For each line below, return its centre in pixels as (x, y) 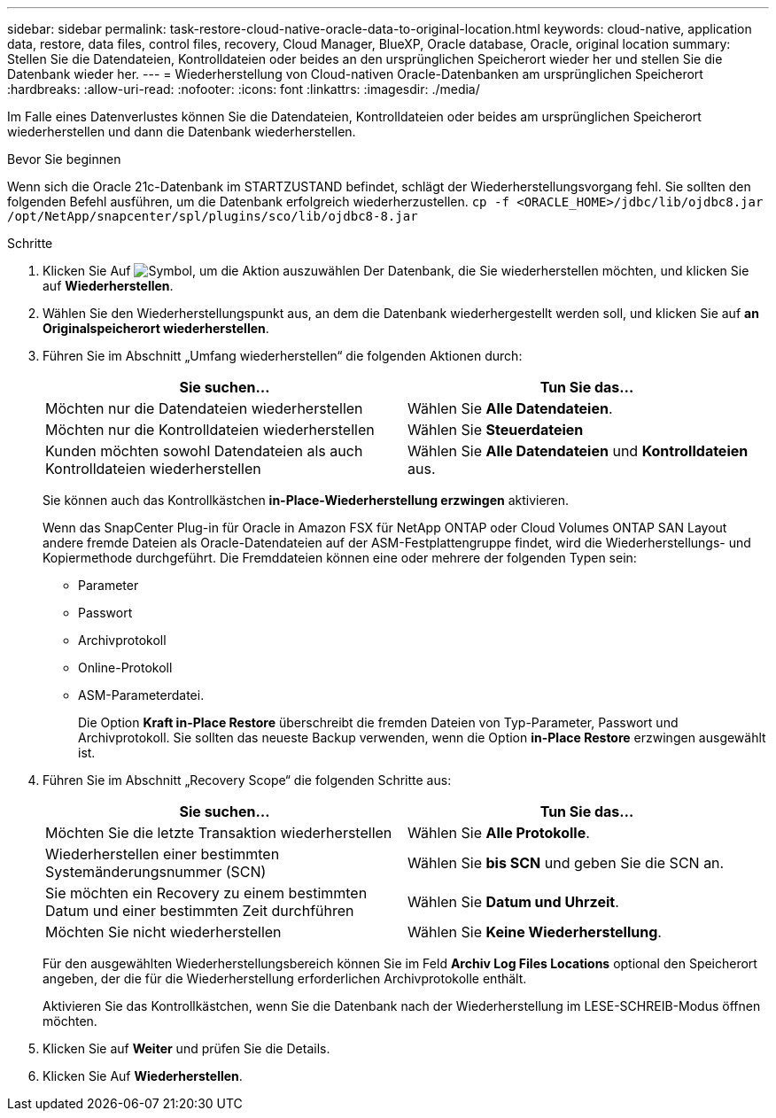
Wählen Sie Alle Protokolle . (499, 833)
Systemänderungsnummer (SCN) (156, 872)
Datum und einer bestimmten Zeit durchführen (200, 911)
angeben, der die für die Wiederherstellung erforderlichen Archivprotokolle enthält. (285, 978)
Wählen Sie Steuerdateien (496, 430)
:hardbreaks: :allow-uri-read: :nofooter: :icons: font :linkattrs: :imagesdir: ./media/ (244, 89)
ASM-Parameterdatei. (141, 695)
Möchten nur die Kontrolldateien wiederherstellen (210, 430)
